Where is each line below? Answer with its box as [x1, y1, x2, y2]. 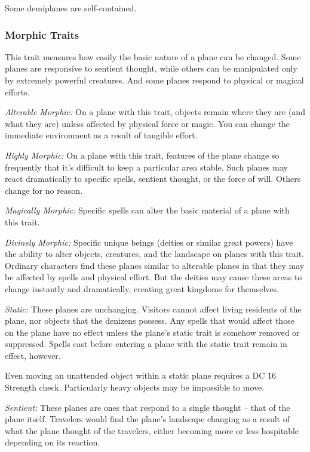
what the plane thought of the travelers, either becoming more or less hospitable [5, 424, 299, 436]
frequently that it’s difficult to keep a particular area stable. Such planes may [5, 160, 288, 173]
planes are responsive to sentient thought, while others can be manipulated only [5, 62, 297, 75]
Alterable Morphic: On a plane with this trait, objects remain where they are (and [5, 106, 305, 118]
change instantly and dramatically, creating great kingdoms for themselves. [5, 282, 279, 295]
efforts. [5, 85, 30, 98]
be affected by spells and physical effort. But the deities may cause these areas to [5, 271, 302, 283]
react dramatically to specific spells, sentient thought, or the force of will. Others [5, 172, 301, 185]
